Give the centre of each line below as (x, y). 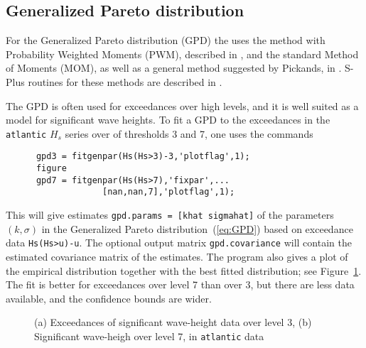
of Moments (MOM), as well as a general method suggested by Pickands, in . (174, 68)
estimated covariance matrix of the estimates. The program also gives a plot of (177, 256)
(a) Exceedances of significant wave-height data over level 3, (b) (173, 322)
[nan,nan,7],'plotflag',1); (169, 192)
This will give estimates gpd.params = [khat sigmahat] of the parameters (170, 215)
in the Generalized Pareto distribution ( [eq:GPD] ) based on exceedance (197, 228)
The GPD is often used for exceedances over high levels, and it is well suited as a (182, 105)
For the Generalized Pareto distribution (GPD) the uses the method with (166, 40)
